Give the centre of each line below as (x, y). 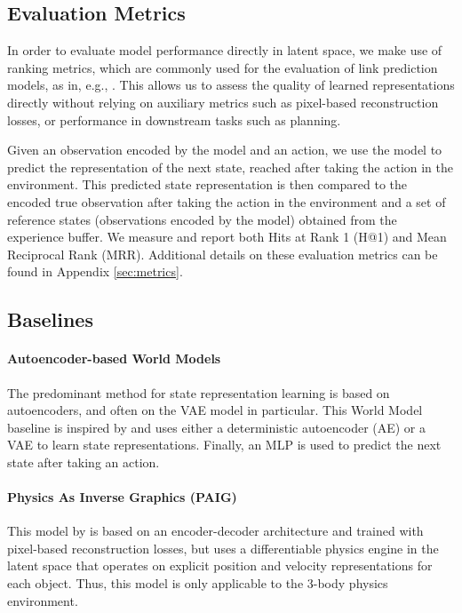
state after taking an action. (84, 462)
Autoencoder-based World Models (114, 358)
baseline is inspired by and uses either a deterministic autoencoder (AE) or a (217, 427)
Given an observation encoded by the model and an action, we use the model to (225, 150)
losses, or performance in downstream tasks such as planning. (174, 119)
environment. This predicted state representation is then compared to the (207, 184)
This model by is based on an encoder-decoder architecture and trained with (215, 531)
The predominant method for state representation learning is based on (199, 392)
